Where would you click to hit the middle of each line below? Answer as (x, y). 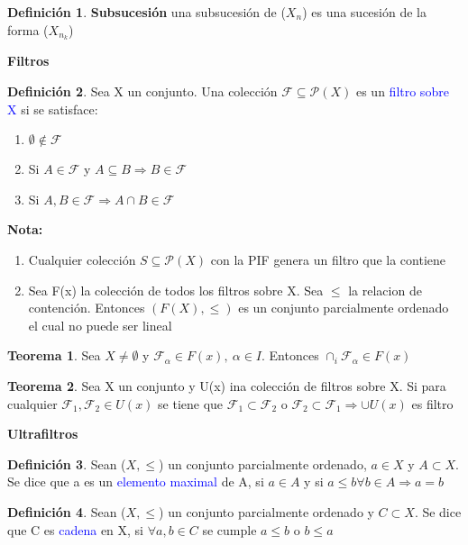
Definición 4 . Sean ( (67, 511)
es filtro (432, 403)
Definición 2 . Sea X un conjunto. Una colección (142, 91)
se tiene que (191, 403)
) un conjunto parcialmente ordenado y (266, 511)
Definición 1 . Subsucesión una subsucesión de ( (147, 12)
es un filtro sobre (402, 91)
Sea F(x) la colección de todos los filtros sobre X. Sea (176, 290)
